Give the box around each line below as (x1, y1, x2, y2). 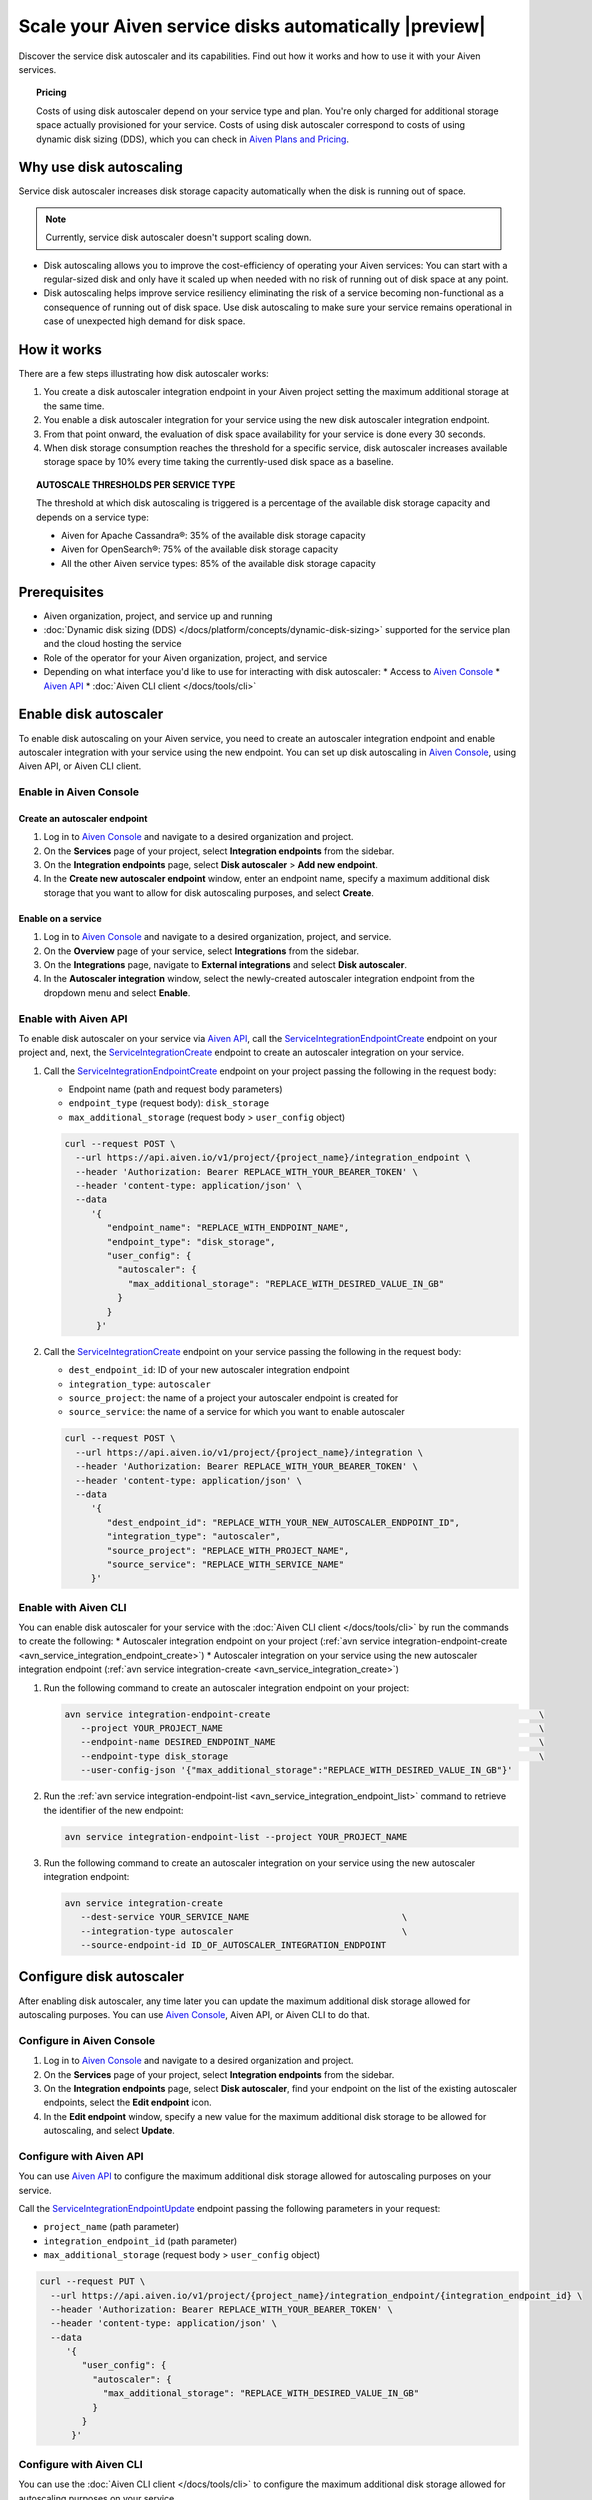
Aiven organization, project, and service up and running (43, 610, 273, 622)
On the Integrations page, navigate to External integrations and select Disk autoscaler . (43, 958, 407, 970)
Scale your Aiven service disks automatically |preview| (18, 15, 486, 37)
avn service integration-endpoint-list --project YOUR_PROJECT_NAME (64, 1831, 408, 1842)
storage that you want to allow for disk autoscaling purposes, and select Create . (43, 886, 375, 899)
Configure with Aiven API (18, 2149, 144, 2163)
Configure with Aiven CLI (18, 2457, 144, 2471)
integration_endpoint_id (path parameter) (43, 2235, 238, 2247)
